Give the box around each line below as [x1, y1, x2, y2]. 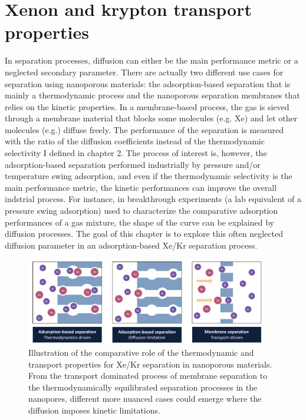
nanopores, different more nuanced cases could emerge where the [28, 392, 262, 405]
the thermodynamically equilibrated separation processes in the [28, 381, 258, 393]
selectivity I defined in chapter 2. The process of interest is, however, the [5, 147, 267, 159]
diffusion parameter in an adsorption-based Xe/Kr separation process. [5, 239, 258, 251]
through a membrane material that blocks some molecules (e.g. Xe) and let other [5, 112, 298, 124]
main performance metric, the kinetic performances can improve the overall [5, 181, 277, 193]
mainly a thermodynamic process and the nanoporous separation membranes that [5, 89, 300, 101]
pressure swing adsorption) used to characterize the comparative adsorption [5, 204, 278, 217]
